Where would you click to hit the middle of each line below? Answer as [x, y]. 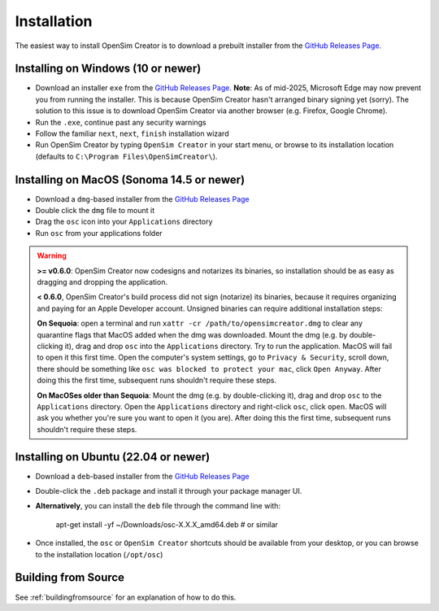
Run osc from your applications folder [99, 233]
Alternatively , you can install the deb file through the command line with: [158, 506]
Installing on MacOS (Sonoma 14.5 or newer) [130, 179]
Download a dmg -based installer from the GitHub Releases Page [142, 199]
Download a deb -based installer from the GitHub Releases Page [142, 476]
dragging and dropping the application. [102, 282]
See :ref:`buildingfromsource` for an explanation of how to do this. [126, 597]
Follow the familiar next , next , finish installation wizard [132, 133]
